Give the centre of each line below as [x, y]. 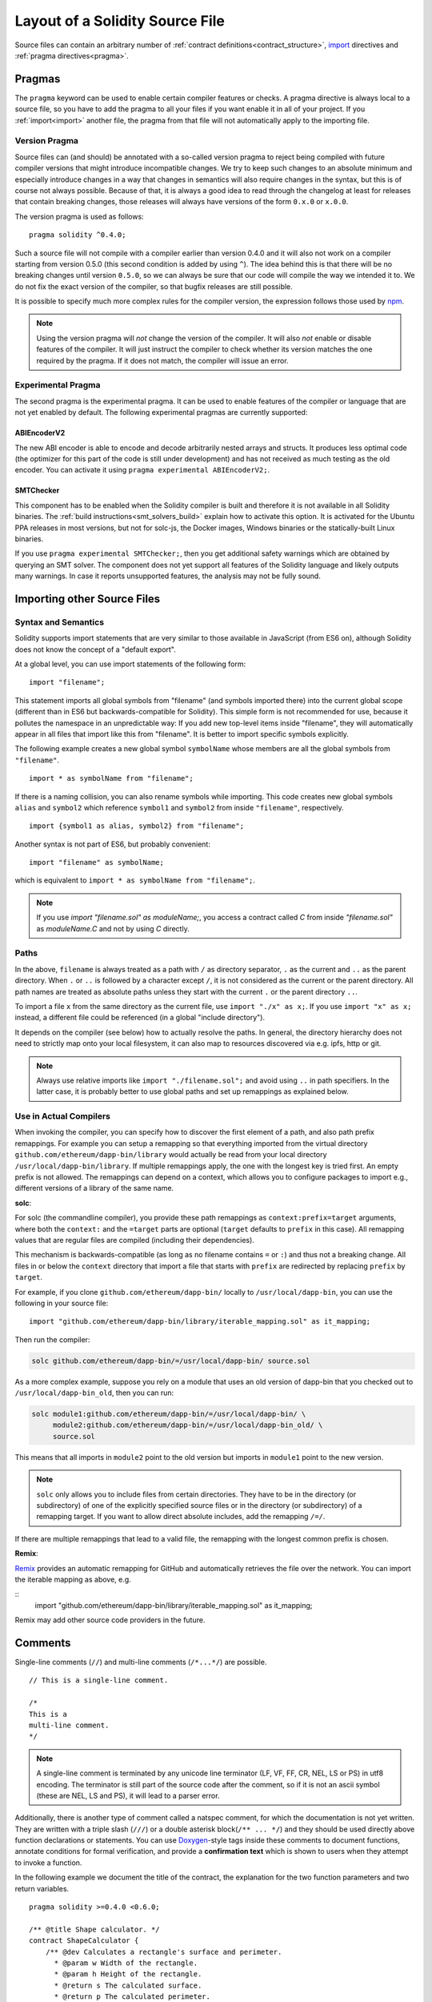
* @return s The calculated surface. [128, 1985]
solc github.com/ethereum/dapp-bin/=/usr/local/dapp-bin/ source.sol [171, 1361]
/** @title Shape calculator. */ [94, 1929]
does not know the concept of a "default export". [95, 649]
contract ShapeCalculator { [84, 1941]
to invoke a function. [48, 1863]
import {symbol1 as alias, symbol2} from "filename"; [136, 826]
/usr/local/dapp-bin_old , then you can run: [94, 1393]
